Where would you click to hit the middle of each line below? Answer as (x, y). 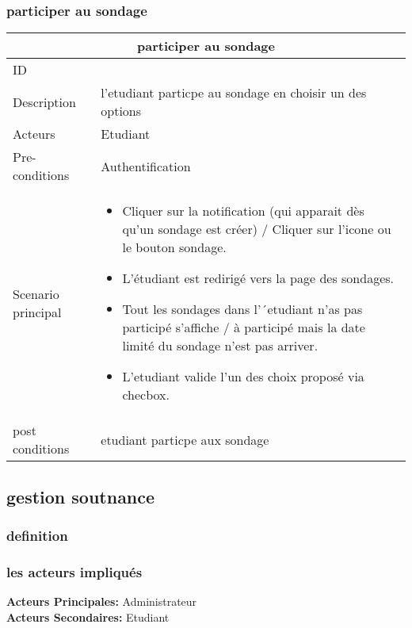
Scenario (36, 293)
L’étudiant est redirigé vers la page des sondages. (258, 278)
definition (37, 535)
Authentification (146, 166)
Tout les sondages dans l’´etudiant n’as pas (242, 309)
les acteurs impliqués (74, 571)
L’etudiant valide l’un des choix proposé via (243, 377)
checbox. (146, 395)
